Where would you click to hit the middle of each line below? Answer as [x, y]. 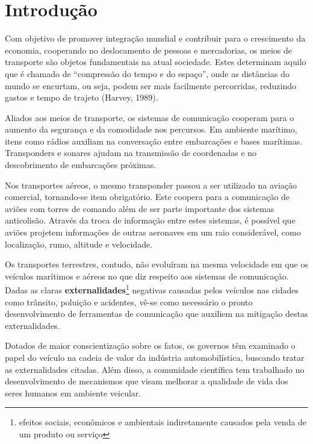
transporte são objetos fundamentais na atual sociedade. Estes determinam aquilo [156, 62]
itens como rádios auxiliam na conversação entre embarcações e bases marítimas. [154, 141]
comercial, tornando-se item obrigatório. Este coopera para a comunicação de [147, 197]
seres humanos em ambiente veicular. [73, 392]
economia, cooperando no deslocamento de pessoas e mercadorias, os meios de [148, 50]
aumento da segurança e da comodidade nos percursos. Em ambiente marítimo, [151, 129]
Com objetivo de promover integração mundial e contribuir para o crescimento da [155, 38]
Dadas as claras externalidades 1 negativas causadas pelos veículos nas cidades [152, 289]
